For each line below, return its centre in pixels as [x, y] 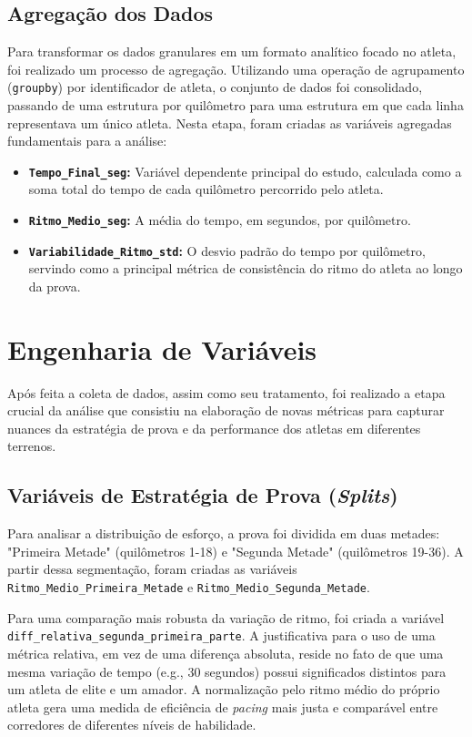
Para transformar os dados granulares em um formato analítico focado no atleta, [232, 51]
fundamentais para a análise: [87, 141]
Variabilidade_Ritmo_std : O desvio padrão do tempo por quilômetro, [227, 250]
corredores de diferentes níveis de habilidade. [132, 725]
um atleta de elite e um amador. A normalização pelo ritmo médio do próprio [224, 689]
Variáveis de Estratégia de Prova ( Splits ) [203, 495]
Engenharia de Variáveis [162, 348]
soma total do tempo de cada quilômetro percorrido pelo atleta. [206, 189]
